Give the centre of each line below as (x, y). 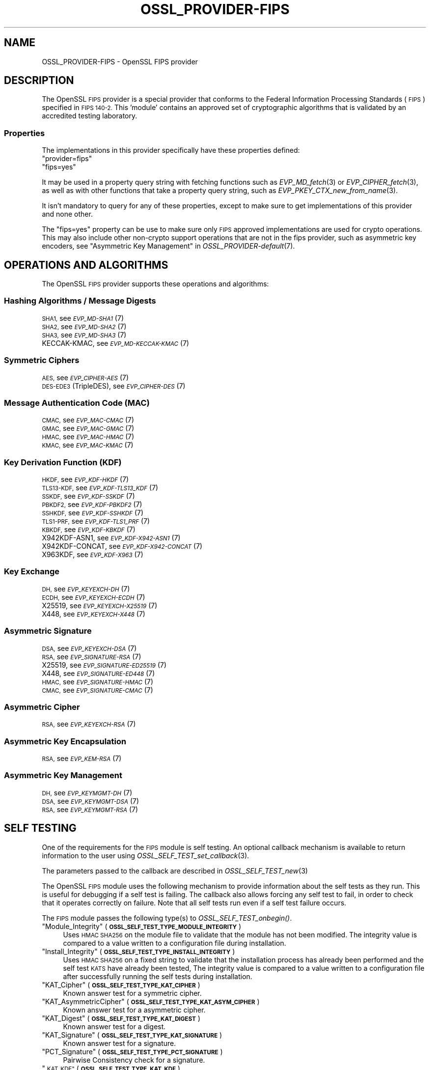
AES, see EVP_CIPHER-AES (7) (85, 377)
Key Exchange (32, 572)
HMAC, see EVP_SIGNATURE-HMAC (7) (98, 681)
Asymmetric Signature (48, 631)
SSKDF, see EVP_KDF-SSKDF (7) (88, 496)
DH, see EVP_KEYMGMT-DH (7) (87, 792)
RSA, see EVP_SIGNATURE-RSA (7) (92, 656)
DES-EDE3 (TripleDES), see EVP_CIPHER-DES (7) (114, 386)
